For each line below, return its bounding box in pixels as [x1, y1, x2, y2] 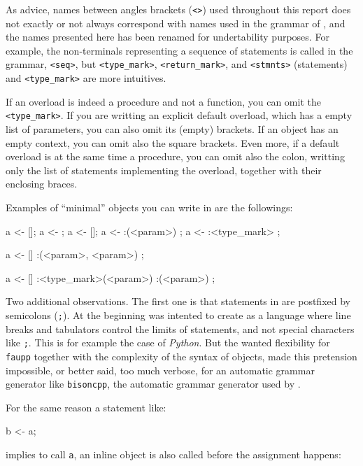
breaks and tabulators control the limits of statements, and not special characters [6, 321, 355, 336]
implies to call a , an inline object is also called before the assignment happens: [6, 446, 341, 461]
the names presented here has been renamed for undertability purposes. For [6, 29, 329, 44]
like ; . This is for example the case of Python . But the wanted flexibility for [6, 335, 330, 350]
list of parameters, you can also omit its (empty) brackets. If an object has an [6, 122, 339, 136]
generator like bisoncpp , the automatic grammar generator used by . [6, 376, 301, 391]
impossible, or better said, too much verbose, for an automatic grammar [6, 362, 315, 377]
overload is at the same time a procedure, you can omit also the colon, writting [6, 149, 345, 164]
